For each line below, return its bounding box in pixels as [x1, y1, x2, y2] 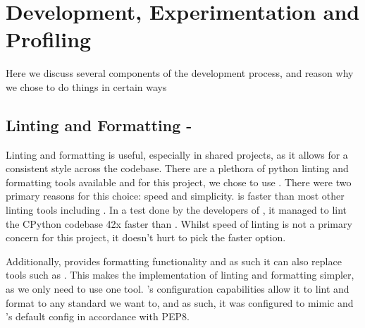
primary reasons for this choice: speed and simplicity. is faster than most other [6, 188, 345, 203]
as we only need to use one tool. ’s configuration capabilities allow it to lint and [6, 281, 349, 296]
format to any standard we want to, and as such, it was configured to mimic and [6, 295, 354, 310]
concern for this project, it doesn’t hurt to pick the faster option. [6, 230, 286, 245]
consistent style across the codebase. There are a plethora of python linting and [6, 161, 349, 176]
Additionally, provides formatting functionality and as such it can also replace [6, 253, 342, 268]
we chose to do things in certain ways [6, 79, 167, 94]
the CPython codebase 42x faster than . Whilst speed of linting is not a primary [6, 216, 352, 231]
